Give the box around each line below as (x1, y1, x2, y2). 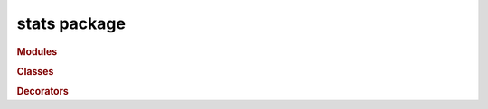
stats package (16, 14, 127, 33)
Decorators (16, 86, 70, 98)
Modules (16, 45, 58, 58)
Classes (16, 65, 54, 77)
